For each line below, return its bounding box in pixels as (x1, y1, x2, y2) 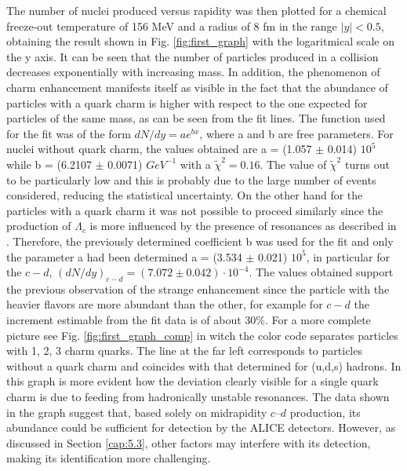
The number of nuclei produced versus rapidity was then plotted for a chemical (6, 2, 387, 18)
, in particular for (306, 248, 390, 265)
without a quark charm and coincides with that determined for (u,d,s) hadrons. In (6, 357, 402, 374)
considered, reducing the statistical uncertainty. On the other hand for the (6, 187, 363, 203)
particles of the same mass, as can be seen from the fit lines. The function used (6, 110, 386, 126)
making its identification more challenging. (6, 450, 211, 466)
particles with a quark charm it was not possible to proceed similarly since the (6, 202, 383, 218)
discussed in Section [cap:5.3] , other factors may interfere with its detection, (6, 434, 371, 451)
